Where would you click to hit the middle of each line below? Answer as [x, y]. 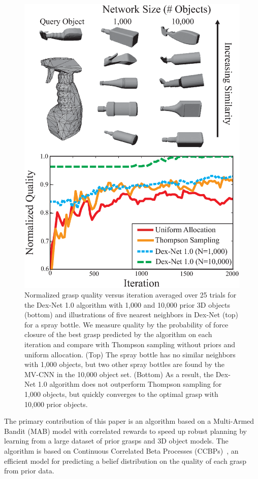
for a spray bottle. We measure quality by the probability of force [126, 324]
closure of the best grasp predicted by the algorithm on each [118, 334]
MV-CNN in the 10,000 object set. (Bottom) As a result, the [119, 374]
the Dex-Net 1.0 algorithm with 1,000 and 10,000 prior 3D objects [127, 304]
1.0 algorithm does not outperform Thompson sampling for [130, 384]
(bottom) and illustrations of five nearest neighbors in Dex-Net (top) [132, 315]
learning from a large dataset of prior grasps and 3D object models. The [116, 441]
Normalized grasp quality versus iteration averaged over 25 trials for [131, 295]
